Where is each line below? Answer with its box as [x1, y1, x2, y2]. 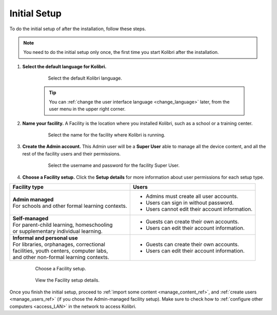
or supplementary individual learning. [12, 228, 103, 235]
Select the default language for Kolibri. [22, 63, 107, 69]
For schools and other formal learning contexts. [12, 203, 128, 210]
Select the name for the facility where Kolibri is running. [48, 132, 166, 138]
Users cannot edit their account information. [145, 206, 253, 213]
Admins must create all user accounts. [145, 193, 239, 200]
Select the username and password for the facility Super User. [48, 162, 180, 169]
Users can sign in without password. [145, 199, 234, 206]
